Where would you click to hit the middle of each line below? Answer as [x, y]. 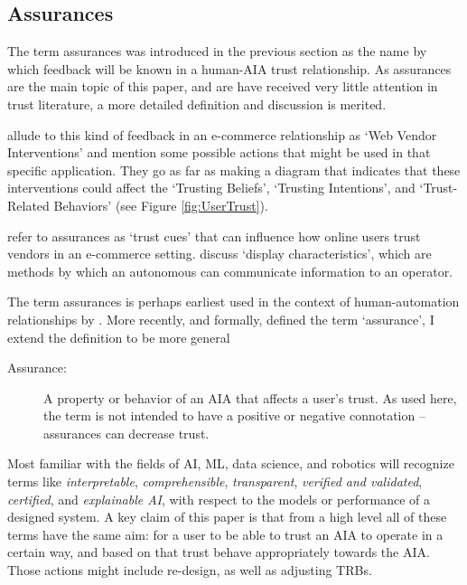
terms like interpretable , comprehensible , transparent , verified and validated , [215, 481]
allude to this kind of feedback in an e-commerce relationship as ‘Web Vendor [222, 134]
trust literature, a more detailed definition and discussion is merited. [197, 104]
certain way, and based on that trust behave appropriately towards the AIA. [219, 552]
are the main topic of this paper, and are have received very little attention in [223, 86]
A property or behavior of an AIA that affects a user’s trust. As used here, [250, 397]
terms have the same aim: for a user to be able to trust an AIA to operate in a [225, 534]
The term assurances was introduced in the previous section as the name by [217, 51]
